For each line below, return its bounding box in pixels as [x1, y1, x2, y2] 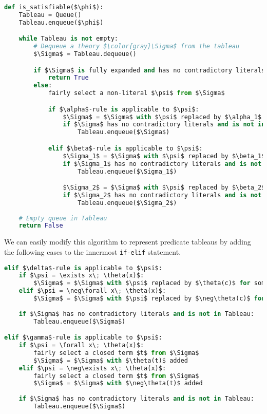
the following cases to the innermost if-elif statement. [4, 246, 181, 257]
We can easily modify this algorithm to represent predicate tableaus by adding [4, 236, 251, 247]
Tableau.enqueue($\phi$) [18, 18, 104, 26]
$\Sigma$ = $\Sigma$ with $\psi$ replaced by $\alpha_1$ [63, 113, 262, 121]
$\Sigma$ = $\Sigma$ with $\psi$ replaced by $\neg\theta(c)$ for [33, 295, 265, 303]
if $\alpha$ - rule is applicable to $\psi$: [48, 105, 199, 113]
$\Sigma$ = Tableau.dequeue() [33, 50, 137, 58]
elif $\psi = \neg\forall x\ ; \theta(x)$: [18, 287, 166, 295]
